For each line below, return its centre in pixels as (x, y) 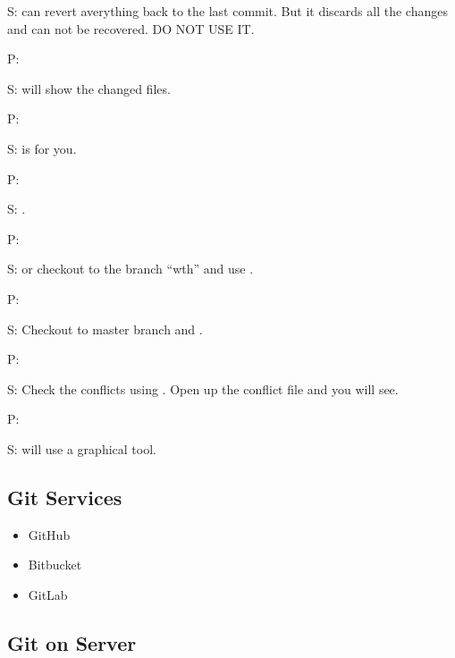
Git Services (65, 497)
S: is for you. (42, 148)
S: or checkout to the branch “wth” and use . (131, 269)
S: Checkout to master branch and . (105, 329)
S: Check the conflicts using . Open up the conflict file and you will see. (203, 388)
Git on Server (72, 642)
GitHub (49, 534)
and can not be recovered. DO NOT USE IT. (131, 28)
